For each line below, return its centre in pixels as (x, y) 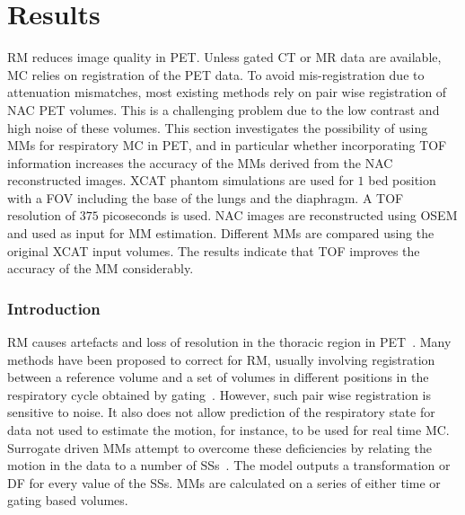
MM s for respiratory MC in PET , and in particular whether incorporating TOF (227, 145)
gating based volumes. (68, 500)
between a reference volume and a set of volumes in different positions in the (218, 377)
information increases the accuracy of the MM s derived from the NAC (200, 162)
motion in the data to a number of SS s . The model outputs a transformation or (229, 465)
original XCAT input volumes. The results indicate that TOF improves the (214, 250)
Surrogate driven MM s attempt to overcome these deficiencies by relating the (219, 447)
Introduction (54, 308)
